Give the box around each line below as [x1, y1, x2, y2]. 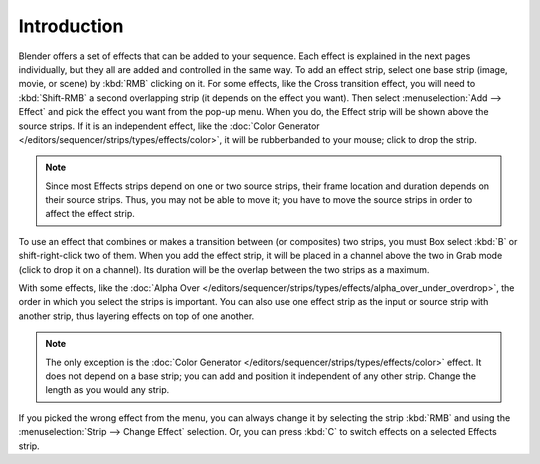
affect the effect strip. [45, 208, 135, 220]
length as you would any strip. [45, 384, 170, 396]
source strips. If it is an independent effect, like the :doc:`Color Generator [18, 120, 320, 132]
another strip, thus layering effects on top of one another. [18, 310, 255, 322]
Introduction [18, 15, 124, 37]
